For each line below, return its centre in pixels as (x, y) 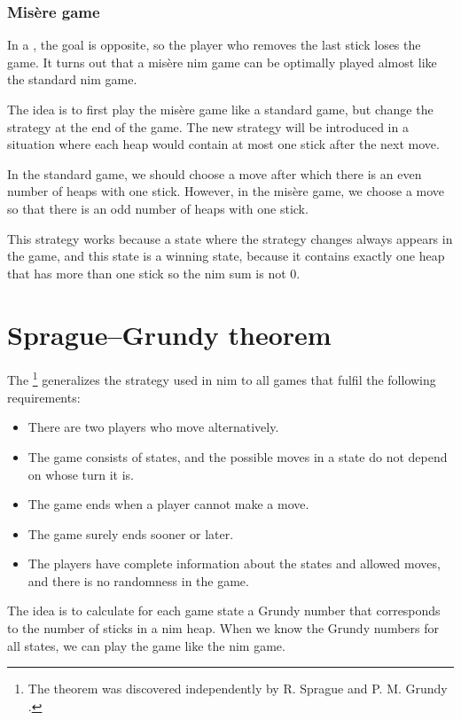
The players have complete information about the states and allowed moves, (234, 563)
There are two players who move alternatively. (153, 427)
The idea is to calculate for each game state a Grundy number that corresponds (224, 610)
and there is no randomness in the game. (138, 580)
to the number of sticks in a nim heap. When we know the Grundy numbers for (223, 628)
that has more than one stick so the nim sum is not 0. (154, 273)
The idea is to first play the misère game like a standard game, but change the (220, 109)
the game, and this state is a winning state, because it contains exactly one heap (226, 256)
